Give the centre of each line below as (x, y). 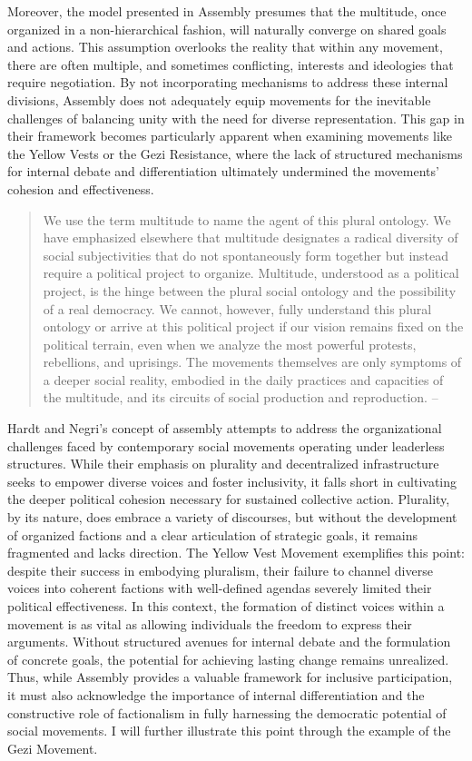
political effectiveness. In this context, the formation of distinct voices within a (226, 606)
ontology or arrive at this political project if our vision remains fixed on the (253, 326)
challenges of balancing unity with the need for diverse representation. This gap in (236, 118)
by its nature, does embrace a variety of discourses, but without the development (232, 517)
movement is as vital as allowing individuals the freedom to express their (210, 623)
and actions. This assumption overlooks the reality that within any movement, (225, 47)
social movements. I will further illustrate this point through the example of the (229, 731)
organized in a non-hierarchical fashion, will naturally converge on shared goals (227, 29)
